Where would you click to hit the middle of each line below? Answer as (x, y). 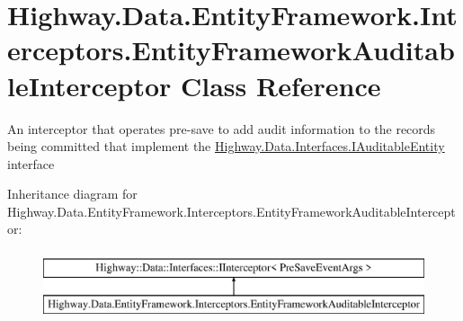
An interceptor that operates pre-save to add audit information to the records (222, 128)
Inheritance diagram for (72, 194)
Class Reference (281, 85)
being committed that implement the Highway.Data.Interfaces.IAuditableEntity (226, 146)
